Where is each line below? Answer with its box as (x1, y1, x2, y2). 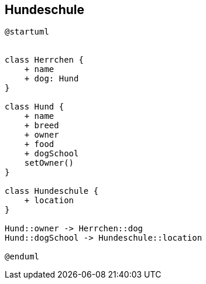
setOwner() (24, 158, 74, 168)
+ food (24, 139, 54, 149)
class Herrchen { (5, 55, 84, 65)
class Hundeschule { (5, 186, 99, 196)
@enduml (5, 252, 40, 262)
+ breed (24, 121, 59, 131)
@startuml (5, 27, 49, 37)
